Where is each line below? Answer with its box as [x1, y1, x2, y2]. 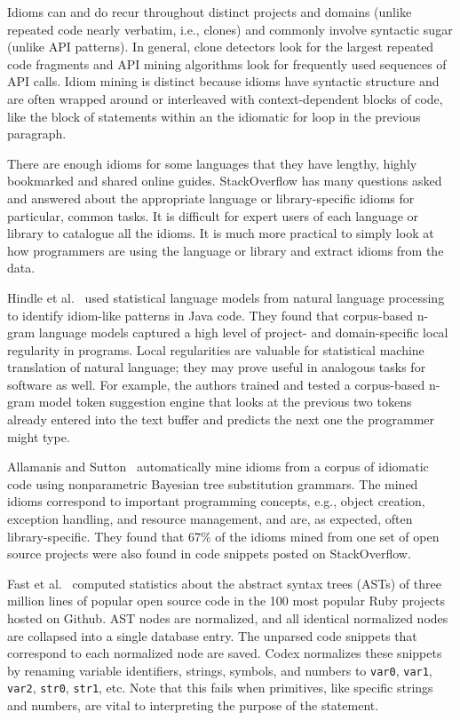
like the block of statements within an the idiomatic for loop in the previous [7, 107, 421, 125]
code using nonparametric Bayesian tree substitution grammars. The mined [7, 474, 418, 493]
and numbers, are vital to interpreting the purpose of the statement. [7, 696, 379, 715]
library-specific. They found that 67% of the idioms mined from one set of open [7, 526, 440, 545]
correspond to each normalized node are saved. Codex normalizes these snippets [7, 644, 442, 662]
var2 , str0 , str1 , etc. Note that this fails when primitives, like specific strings [7, 678, 433, 697]
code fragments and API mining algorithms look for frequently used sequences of [7, 54, 447, 73]
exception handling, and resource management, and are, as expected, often [7, 510, 413, 528]
